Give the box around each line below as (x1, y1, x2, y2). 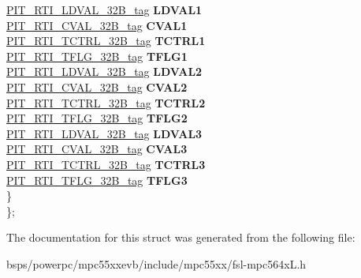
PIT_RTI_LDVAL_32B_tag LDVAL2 (6, 63, 203, 80)
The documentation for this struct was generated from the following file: (6, 229, 355, 246)
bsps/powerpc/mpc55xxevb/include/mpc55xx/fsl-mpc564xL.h (6, 255, 307, 272)
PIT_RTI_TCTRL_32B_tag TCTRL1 (6, 32, 206, 49)
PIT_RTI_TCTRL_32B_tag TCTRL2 (6, 94, 206, 111)
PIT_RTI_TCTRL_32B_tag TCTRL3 (6, 156, 206, 172)
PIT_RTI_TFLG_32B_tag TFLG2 (6, 110, 188, 126)
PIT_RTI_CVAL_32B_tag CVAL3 (6, 141, 188, 157)
